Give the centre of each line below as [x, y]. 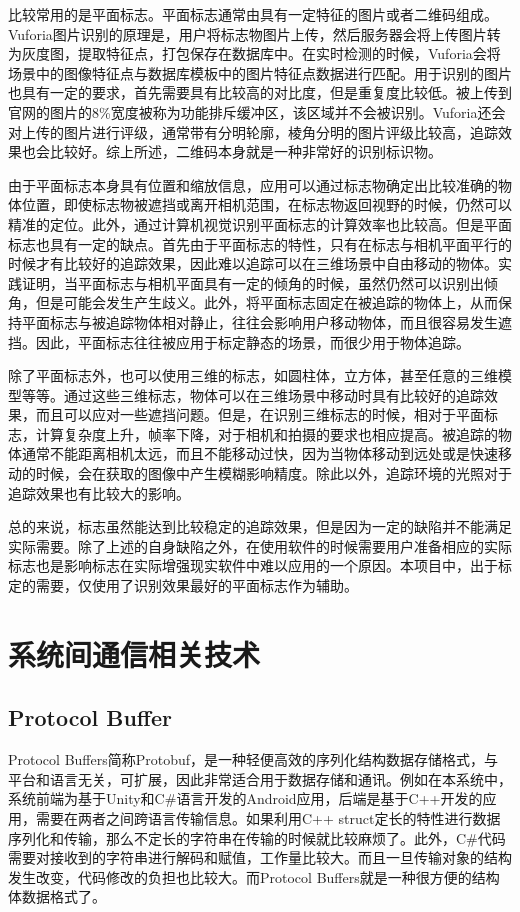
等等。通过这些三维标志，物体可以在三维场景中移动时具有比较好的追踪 [252, 394]
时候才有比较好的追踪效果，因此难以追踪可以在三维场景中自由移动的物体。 [253, 263]
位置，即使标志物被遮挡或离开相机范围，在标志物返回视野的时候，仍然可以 [266, 204]
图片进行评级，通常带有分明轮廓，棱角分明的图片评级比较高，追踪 [280, 131]
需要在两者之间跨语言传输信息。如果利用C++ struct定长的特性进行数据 [268, 817]
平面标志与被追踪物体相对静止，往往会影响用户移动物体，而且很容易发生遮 [266, 321]
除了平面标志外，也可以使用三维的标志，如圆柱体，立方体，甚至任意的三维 [253, 375]
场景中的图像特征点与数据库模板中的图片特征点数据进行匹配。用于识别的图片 [260, 72]
